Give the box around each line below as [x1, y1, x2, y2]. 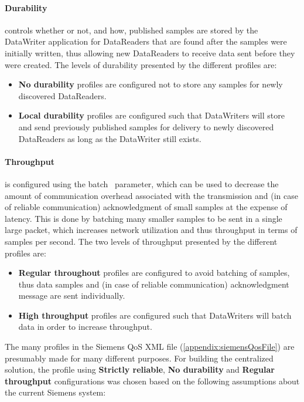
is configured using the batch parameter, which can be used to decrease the [5, 177, 279, 190]
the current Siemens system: [5, 386, 106, 398]
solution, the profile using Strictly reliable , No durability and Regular [5, 363, 275, 376]
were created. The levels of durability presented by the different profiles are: [5, 58, 277, 70]
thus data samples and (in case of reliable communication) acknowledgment [18, 278, 289, 290]
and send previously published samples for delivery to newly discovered [18, 120, 274, 133]
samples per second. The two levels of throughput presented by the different [5, 235, 278, 247]
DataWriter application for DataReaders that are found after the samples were [5, 35, 287, 48]
